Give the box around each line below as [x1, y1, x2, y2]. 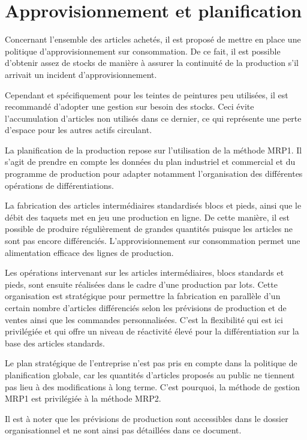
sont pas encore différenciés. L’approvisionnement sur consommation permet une [5, 234, 300, 247]
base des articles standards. [5, 336, 105, 349]
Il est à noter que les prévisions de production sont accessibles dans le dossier [5, 412, 288, 424]
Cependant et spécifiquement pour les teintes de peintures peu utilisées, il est [5, 88, 288, 101]
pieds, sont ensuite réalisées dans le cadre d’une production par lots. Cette [5, 278, 278, 290]
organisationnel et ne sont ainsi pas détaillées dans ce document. [5, 424, 242, 436]
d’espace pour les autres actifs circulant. [5, 123, 152, 136]
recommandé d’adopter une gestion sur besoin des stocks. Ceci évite [5, 100, 254, 113]
